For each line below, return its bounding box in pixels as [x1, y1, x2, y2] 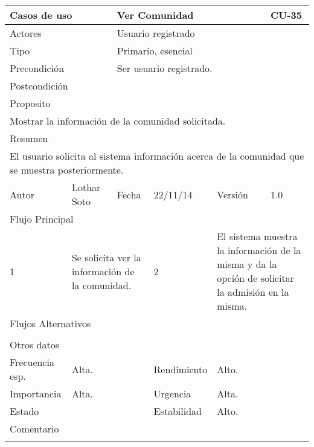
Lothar [71, 180, 101, 194]
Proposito [10, 96, 51, 110]
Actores [10, 26, 42, 40]
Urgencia [153, 387, 191, 400]
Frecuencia [10, 355, 55, 369]
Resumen [10, 131, 48, 145]
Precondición [10, 61, 65, 75]
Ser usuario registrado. [117, 61, 213, 75]
